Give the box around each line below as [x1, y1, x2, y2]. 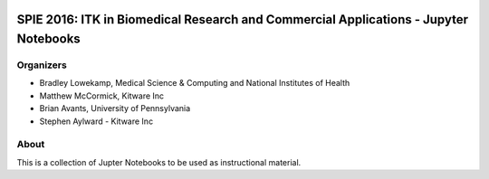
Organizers [16, 59, 67, 71]
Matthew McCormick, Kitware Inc [39, 90, 165, 101]
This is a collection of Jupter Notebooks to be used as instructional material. [16, 156, 302, 167]
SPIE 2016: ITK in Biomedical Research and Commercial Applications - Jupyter [16, 12, 468, 27]
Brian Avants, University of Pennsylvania [39, 103, 191, 114]
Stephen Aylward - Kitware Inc [39, 116, 154, 127]
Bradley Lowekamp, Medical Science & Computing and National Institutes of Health [39, 78, 350, 89]
